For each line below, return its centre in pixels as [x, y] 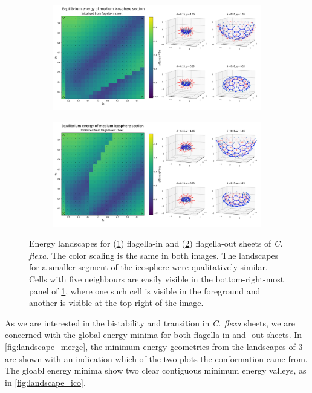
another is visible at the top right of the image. [116, 303]
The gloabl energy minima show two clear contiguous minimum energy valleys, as [156, 370]
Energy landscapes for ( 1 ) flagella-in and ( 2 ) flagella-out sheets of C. [156, 243]
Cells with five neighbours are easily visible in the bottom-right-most [157, 279]
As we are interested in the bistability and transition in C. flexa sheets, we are [150, 323]
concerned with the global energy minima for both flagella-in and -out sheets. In [154, 335]
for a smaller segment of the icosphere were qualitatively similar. [148, 267]
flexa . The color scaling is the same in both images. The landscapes [154, 255]
